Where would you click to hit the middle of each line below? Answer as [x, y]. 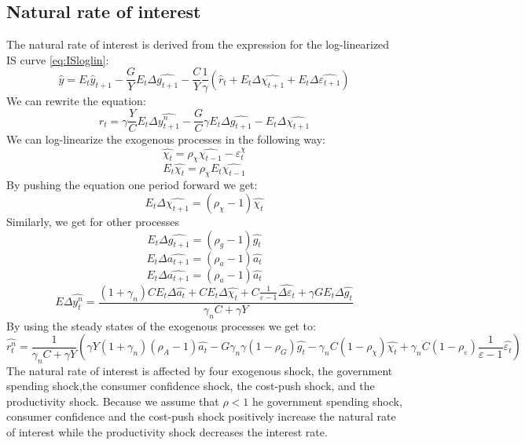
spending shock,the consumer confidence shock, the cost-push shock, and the [191, 386]
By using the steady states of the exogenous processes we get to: [161, 325]
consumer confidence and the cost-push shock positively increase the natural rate [201, 416]
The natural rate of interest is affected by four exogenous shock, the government [200, 370]
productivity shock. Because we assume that [113, 401]
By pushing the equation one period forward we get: [132, 185]
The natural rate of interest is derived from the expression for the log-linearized [198, 44]
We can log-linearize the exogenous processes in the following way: [166, 139]
